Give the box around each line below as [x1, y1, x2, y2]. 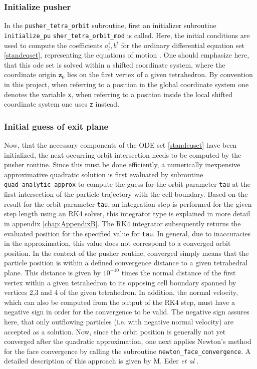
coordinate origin [4, 69, 56, 80]
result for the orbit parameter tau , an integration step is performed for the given [4, 198, 252, 209]
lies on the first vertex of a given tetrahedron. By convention [67, 69, 253, 80]
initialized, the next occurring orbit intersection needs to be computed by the [4, 149, 241, 160]
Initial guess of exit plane [4, 120, 109, 132]
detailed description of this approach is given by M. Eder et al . [4, 355, 199, 366]
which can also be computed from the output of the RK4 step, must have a [4, 296, 235, 307]
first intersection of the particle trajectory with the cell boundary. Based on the [4, 189, 248, 199]
